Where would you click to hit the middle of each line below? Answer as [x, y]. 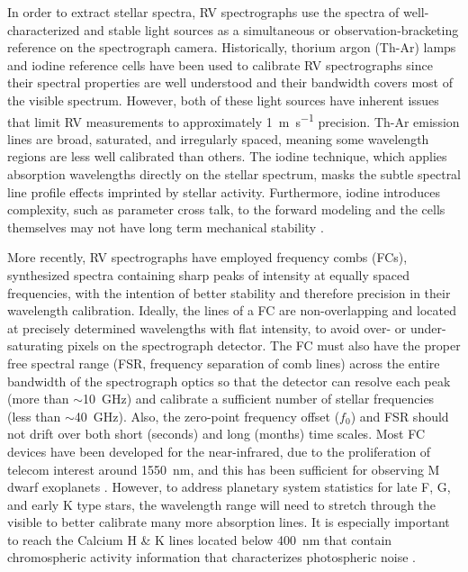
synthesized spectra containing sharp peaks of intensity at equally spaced [209, 274]
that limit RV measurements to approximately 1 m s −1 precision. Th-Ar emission [234, 120]
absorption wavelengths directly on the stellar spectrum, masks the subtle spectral [234, 174]
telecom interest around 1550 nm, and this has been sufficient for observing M [224, 469]
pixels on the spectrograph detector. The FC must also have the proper [264, 345]
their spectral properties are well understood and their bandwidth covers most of [230, 82]
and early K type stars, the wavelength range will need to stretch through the [222, 504]
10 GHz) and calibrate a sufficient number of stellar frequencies [258, 399]
